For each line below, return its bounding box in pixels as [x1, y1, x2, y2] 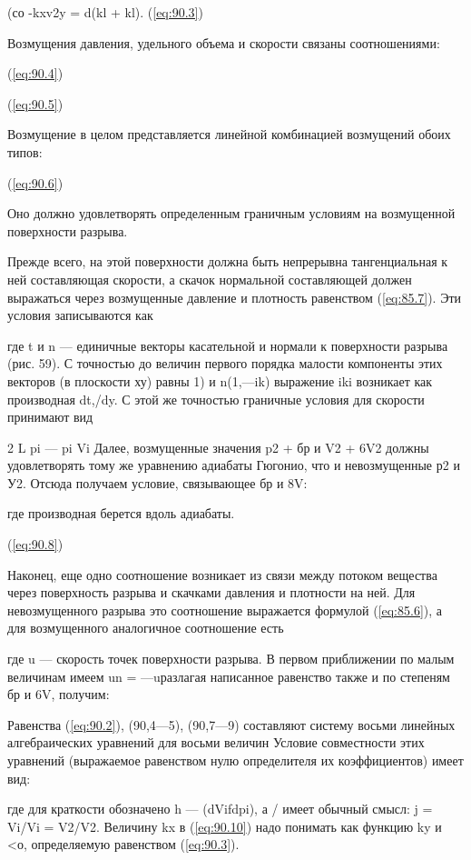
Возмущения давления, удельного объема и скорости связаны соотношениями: [7, 33, 440, 52]
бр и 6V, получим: [7, 685, 110, 704]
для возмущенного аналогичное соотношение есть [7, 618, 284, 637]
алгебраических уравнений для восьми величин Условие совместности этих [7, 733, 425, 752]
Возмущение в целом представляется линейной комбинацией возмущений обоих [7, 125, 451, 144]
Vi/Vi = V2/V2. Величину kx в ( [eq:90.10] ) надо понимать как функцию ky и [7, 816, 442, 835]
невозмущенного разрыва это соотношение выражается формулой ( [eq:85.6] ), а [7, 600, 443, 619]
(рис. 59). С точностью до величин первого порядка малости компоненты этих [7, 354, 443, 373]
